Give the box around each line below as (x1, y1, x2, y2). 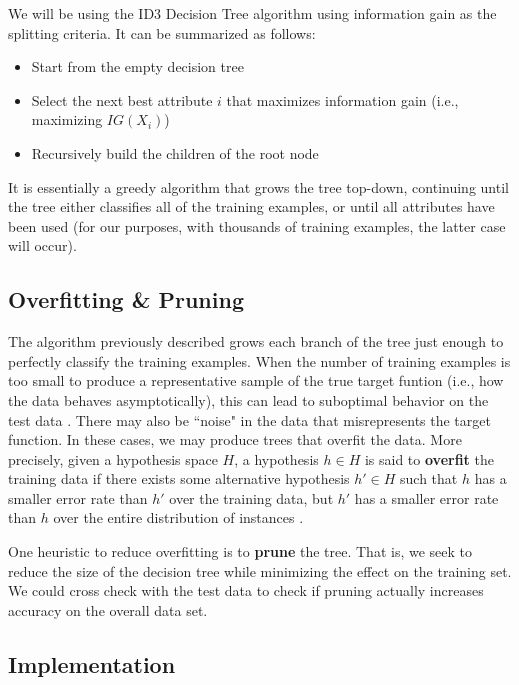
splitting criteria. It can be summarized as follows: (8, 22, 316, 43)
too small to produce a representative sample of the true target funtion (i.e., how (8, 370, 504, 391)
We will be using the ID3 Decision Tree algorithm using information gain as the (8, 3, 497, 23)
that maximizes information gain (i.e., (226, 89, 459, 110)
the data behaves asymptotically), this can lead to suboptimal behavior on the (8, 389, 489, 410)
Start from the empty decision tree (31, 56, 244, 77)
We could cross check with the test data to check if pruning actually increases (8, 580, 484, 601)
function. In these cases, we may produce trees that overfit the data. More (8, 429, 462, 450)
